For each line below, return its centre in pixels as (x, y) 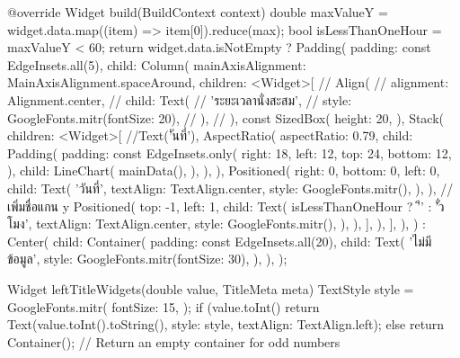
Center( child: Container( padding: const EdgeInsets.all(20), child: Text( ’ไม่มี (220, 241)
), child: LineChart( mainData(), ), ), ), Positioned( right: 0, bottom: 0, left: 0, (224, 170)
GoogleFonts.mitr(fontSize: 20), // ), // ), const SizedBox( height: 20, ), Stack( (226, 117)
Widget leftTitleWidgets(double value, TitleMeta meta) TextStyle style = (211, 288)
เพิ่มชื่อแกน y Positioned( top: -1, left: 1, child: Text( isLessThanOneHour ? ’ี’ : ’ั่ (223, 206)
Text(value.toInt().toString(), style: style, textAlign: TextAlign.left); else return (226, 324)
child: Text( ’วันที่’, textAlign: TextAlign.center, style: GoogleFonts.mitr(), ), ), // (230, 188)
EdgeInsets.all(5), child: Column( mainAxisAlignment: (157, 64)
